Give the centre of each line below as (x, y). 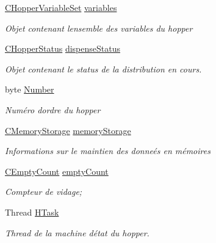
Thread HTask (32, 212)
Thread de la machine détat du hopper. (77, 232)
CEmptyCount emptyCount (57, 171)
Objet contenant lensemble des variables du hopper (99, 28)
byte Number (30, 89)
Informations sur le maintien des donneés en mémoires (108, 151)
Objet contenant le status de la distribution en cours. (103, 69)
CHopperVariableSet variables (61, 7)
